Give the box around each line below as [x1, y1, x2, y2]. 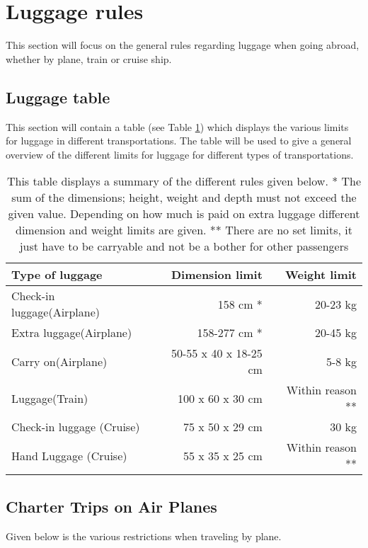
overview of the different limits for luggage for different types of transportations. [6, 147, 354, 161]
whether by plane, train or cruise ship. [6, 51, 172, 66]
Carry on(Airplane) [11, 353, 108, 370]
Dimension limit [171, 266, 263, 283]
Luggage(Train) [11, 389, 88, 406]
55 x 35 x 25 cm [183, 447, 263, 464]
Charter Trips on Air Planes [6, 495, 217, 517]
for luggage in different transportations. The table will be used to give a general [6, 133, 352, 148]
